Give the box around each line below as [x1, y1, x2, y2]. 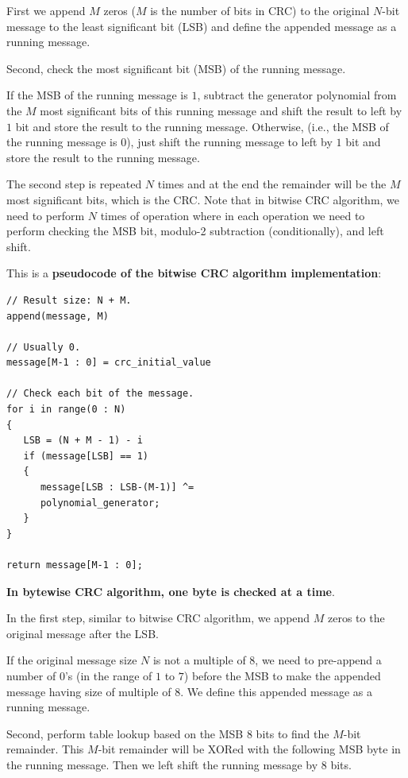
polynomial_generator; [40, 497, 160, 509]
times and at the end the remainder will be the [157, 176, 387, 192]
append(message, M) [6, 310, 109, 322]
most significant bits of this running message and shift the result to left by [40, 102, 402, 118]
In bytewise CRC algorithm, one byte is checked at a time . [6, 583, 335, 599]
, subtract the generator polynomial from [197, 87, 397, 103]
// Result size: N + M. [6, 294, 132, 306]
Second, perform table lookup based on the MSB [6, 725, 244, 741]
